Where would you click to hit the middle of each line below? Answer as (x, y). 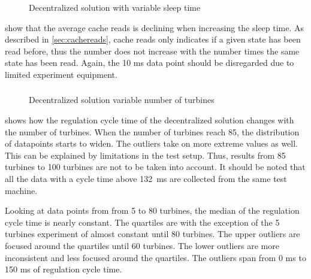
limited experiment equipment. (61, 74)
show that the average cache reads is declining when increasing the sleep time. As (155, 27)
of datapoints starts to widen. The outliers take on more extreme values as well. (152, 143)
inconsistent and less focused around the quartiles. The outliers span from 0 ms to (155, 257)
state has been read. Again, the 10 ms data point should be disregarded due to (150, 63)
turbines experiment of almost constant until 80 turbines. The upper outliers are (153, 234)
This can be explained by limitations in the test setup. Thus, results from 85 (145, 155)
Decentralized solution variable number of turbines (122, 100)
